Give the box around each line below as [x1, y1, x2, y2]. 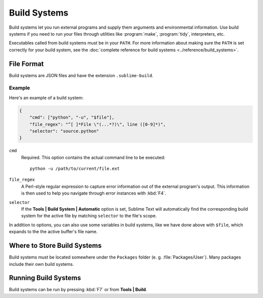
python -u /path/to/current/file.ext [30, 166, 120, 172]
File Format [9, 60, 44, 68]
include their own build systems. [9, 261, 74, 267]
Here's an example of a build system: [9, 95, 84, 100]
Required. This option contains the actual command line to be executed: [21, 154, 166, 160]
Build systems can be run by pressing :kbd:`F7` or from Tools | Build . [9, 287, 147, 293]
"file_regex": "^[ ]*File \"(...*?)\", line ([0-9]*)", [29, 121, 166, 127]
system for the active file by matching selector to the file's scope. [21, 213, 157, 219]
